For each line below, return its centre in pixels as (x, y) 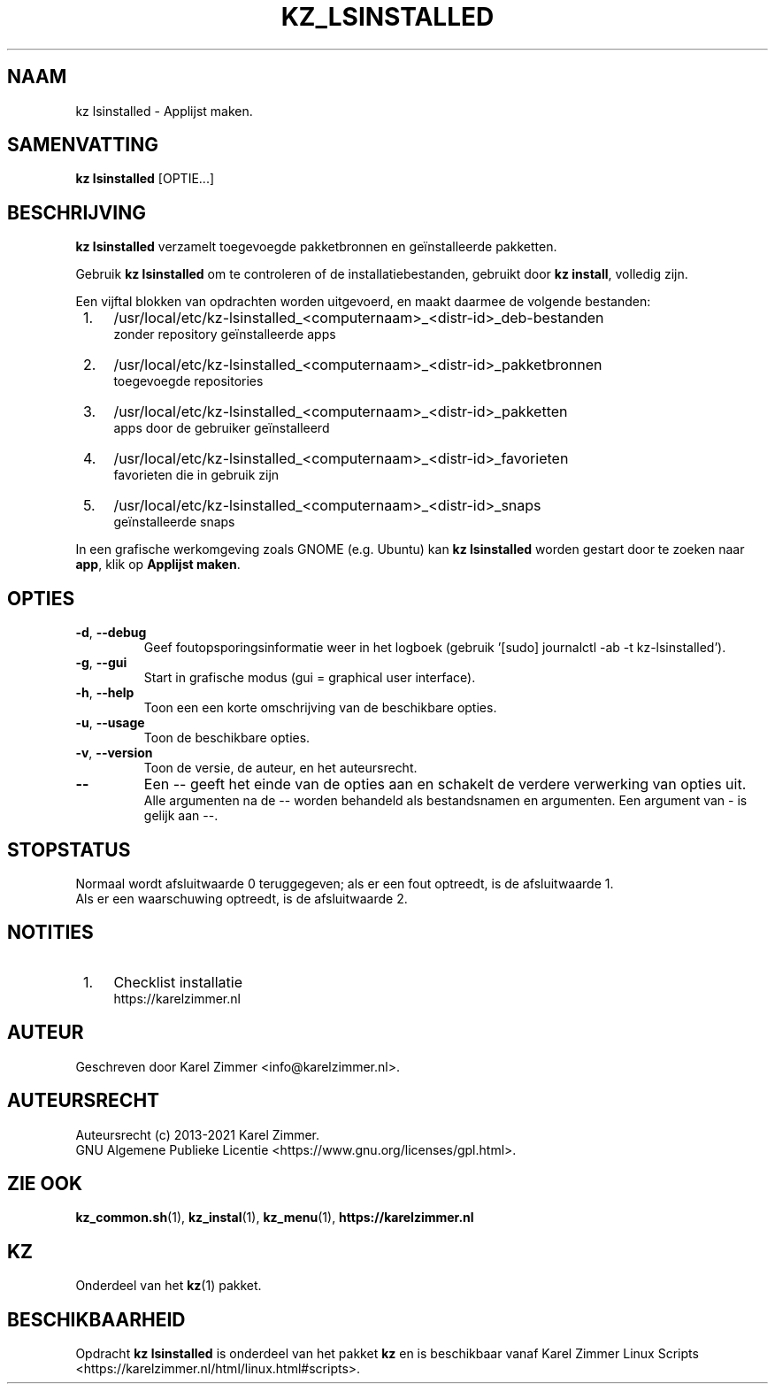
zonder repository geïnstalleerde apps (225, 334)
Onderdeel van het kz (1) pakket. (169, 1286)
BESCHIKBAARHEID (96, 1319)
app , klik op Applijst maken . (158, 565)
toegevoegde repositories (188, 381)
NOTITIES (50, 933)
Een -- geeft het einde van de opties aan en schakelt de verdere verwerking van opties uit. (445, 784)
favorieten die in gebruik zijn (196, 475)
